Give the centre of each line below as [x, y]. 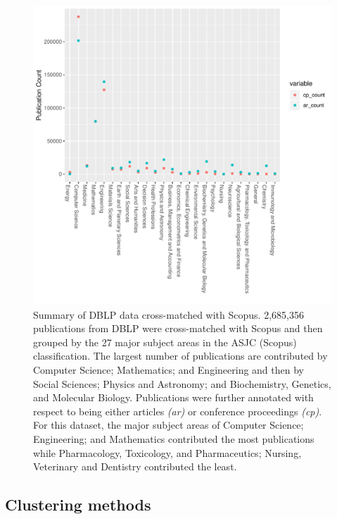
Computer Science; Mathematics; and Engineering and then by [168, 369]
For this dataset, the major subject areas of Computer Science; [168, 425]
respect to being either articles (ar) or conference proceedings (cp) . [178, 411]
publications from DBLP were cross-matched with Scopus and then [178, 328]
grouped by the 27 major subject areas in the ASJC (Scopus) [165, 342]
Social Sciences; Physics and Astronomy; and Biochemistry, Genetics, [182, 383]
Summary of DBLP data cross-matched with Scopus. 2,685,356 [168, 314]
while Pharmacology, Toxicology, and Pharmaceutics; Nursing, [167, 452]
